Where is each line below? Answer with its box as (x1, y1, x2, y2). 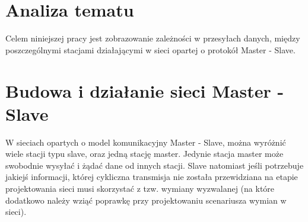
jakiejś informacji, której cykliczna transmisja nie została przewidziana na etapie (5, 170, 298, 183)
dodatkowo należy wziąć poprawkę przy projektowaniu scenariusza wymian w (5, 194, 287, 206)
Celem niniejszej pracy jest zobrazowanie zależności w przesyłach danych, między (5, 32, 300, 44)
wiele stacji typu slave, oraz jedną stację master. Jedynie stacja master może (5, 147, 284, 160)
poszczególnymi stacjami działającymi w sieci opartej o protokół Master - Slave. (5, 43, 296, 56)
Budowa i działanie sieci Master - (5, 78, 284, 102)
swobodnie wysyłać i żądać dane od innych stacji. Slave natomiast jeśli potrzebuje (5, 159, 304, 171)
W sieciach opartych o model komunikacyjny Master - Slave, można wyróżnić (5, 136, 286, 148)
